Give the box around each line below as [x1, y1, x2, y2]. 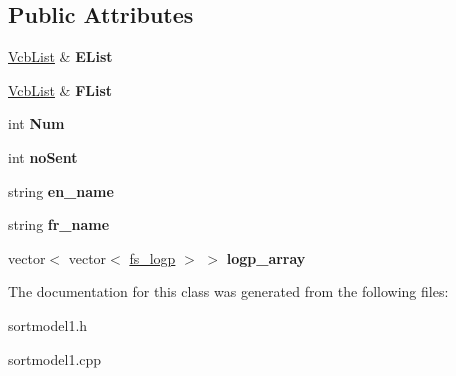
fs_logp [129, 247, 176, 268]
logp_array [226, 247, 306, 268]
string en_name [8, 180, 114, 201]
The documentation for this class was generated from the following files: [8, 281, 449, 302]
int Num [8, 113, 65, 134]
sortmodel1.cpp [8, 348, 102, 369]
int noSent [8, 146, 78, 167]
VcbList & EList [8, 46, 113, 67]
